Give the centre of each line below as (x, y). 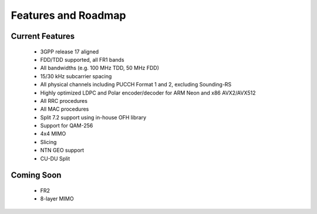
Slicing (48, 142)
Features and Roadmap (68, 15)
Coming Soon (36, 175)
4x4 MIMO (53, 134)
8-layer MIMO (57, 199)
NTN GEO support (62, 151)
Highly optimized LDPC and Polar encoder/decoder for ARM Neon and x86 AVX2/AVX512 (148, 93)
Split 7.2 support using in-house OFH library (93, 117)
